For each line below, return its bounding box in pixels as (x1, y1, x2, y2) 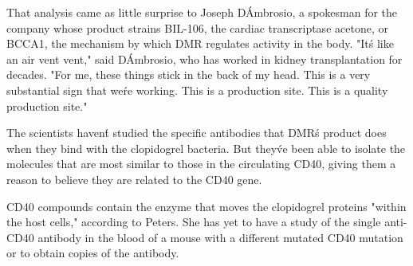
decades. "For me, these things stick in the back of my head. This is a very (6, 66, 371, 83)
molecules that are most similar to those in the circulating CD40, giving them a (6, 155, 396, 172)
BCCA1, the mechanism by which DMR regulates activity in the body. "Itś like (6, 35, 394, 52)
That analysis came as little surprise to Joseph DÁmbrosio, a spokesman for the (6, 4, 398, 20)
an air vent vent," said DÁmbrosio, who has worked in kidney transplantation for (6, 50, 403, 67)
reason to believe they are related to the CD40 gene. (6, 170, 262, 187)
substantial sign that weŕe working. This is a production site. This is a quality (6, 81, 388, 98)
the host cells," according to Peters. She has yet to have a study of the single (6, 213, 381, 230)
